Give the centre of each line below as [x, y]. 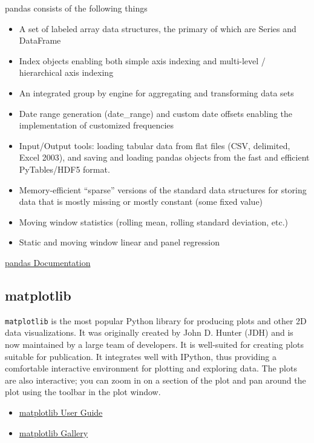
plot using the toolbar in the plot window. [83, 392]
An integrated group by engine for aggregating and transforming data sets [156, 92]
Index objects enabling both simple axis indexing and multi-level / [142, 60]
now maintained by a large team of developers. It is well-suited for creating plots [154, 344]
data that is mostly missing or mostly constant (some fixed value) [141, 202]
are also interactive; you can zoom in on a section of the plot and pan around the [155, 380]
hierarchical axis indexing [66, 72]
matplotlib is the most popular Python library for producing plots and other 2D [156, 320]
